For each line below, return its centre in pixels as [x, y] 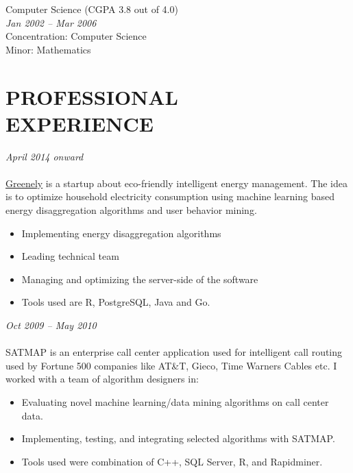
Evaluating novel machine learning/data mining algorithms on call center [175, 402]
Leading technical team [70, 256]
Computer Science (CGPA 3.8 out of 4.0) [92, 9]
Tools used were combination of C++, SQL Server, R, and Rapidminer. [172, 461]
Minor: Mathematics [48, 49]
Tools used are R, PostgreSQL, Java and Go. [116, 302]
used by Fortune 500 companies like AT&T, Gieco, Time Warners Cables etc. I [171, 365]
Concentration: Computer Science [76, 36]
